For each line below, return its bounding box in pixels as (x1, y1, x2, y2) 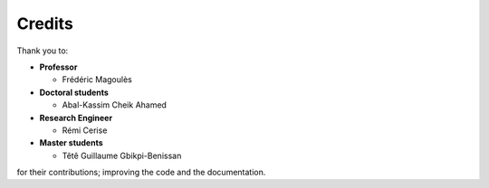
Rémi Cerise (62, 125, 108, 136)
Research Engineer (39, 112, 113, 123)
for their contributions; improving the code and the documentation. (16, 167, 266, 178)
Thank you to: (16, 45, 69, 56)
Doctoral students (39, 87, 109, 98)
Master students (39, 137, 103, 148)
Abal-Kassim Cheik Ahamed (62, 99, 168, 110)
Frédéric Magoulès (62, 74, 133, 85)
